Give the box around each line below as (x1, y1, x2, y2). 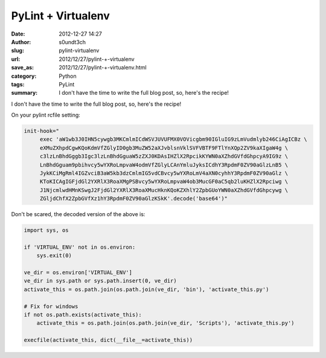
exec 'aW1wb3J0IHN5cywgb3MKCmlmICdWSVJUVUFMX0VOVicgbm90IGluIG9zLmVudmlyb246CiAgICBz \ (39, 136, 307, 143)
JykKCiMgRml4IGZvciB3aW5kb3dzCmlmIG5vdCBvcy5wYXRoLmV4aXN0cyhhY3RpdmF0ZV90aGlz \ (39, 170, 289, 176)
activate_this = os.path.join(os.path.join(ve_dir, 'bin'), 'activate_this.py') (24, 286, 269, 293)
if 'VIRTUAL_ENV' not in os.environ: (24, 243, 136, 251)
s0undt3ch (59, 38, 86, 45)
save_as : (11, 64, 34, 71)
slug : (11, 47, 24, 54)
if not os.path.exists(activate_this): (24, 312, 142, 318)
